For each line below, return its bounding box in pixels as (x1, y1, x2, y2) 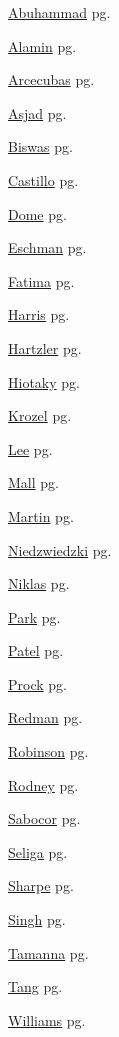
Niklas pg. (8, 573, 70, 594)
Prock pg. (8, 673, 67, 694)
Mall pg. (8, 472, 59, 493)
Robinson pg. (8, 741, 89, 762)
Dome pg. (8, 203, 67, 224)
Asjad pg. (8, 102, 67, 123)
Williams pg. (8, 1009, 86, 1030)
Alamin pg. (8, 35, 77, 56)
